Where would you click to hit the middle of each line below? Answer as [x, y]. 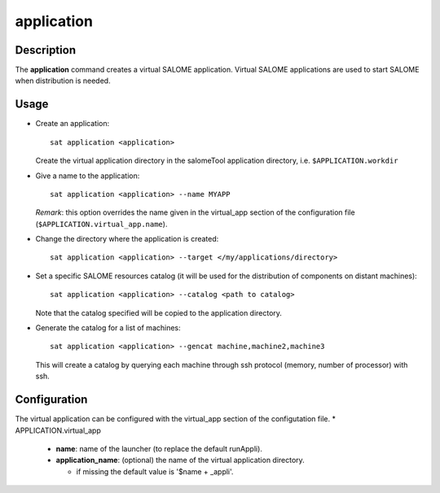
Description [46, 50]
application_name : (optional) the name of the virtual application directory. [180, 460]
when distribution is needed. [63, 81]
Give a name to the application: [88, 176]
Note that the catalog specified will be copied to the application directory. [159, 312]
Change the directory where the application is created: [127, 239]
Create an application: [73, 124]
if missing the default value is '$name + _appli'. [155, 471]
